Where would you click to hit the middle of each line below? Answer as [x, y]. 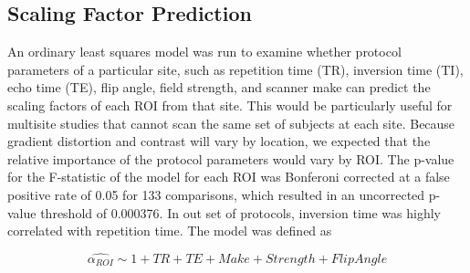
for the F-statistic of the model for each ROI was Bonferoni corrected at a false [229, 177]
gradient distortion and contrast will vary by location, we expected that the [219, 141]
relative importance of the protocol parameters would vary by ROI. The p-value [231, 158]
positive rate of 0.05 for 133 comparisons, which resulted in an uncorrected [216, 194]
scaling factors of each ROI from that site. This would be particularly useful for [230, 105]
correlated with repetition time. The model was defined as [170, 231]
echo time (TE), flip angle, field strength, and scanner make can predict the [219, 87]
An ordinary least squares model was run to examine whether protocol [204, 52]
